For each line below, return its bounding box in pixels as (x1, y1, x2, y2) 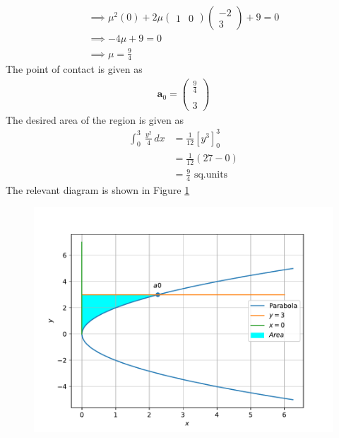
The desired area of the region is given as (6, 112, 184, 127)
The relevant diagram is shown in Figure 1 (6, 183, 190, 197)
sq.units (194, 170, 228, 180)
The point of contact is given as (6, 62, 143, 76)
